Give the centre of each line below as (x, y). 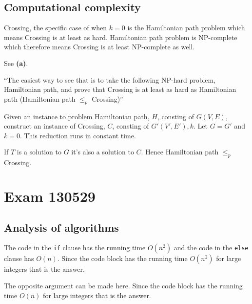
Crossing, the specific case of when (56, 28)
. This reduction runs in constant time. (78, 135)
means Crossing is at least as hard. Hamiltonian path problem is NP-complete (121, 37)
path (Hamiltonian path (40, 98)
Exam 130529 (50, 196)
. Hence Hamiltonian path (180, 152)
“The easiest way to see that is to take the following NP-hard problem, (110, 79)
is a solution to (39, 152)
